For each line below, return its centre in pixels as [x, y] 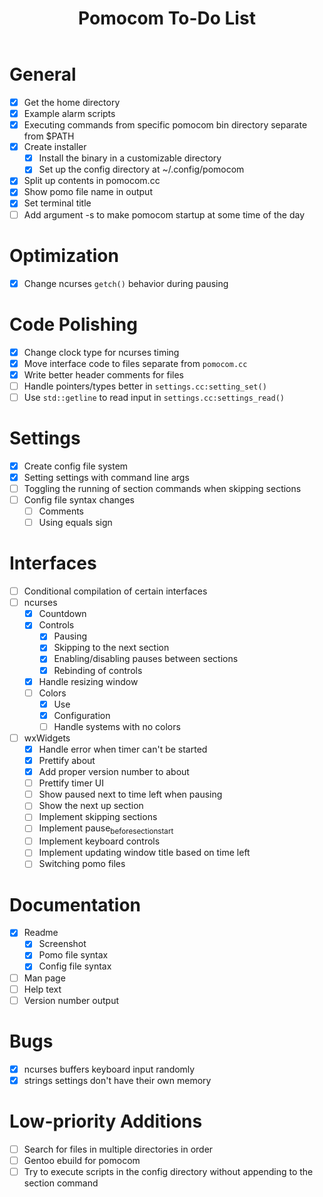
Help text [42, 989]
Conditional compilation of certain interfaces [115, 591]
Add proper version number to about [114, 772]
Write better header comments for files [103, 374]
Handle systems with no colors [117, 726]
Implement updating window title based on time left [144, 853]
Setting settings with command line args [106, 477]
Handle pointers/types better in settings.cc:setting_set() [145, 386]
